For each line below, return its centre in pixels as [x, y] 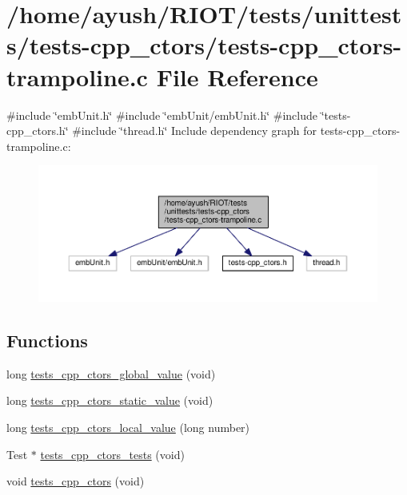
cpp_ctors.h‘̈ [38, 131]
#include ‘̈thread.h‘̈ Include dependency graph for [195, 131]
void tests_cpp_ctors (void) [76, 481]
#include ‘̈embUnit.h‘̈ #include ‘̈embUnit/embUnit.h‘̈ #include [162, 115]
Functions [47, 341]
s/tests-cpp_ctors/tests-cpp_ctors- [204, 45]
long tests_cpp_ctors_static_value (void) [110, 400]
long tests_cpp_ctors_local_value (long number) [128, 428]
